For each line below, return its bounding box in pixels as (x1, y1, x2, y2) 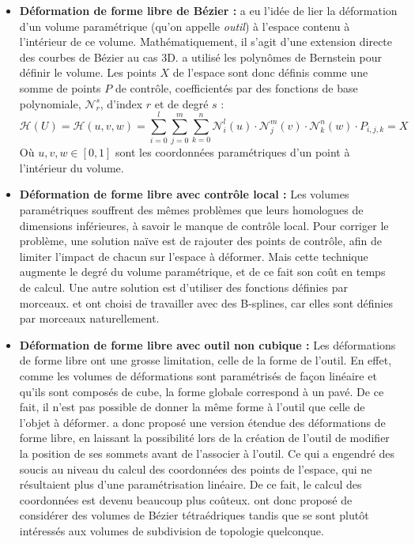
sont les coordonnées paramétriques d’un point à (115, 144, 350, 161)
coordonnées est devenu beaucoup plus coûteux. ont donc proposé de (19, 491, 353, 508)
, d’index (100, 95, 143, 111)
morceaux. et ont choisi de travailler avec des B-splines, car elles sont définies (19, 294, 393, 311)
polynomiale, (19, 95, 81, 111)
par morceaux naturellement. (19, 310, 160, 327)
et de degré (154, 95, 209, 111)
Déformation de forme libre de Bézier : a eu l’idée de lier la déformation (19, 2, 398, 18)
